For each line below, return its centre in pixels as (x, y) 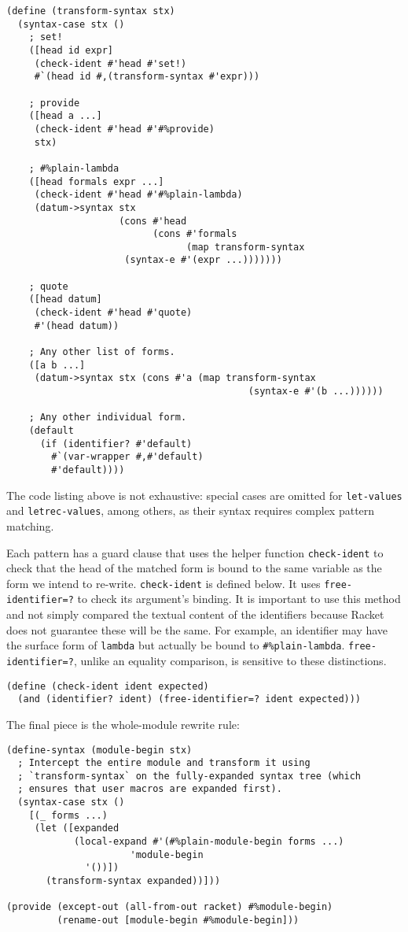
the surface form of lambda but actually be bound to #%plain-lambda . (176, 645)
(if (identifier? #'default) (116, 444)
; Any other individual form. (108, 418)
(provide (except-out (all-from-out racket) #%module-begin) (170, 907)
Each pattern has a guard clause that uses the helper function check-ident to (195, 552)
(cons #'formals (195, 234)
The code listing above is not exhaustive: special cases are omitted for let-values (204, 495)
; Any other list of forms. (102, 352)
